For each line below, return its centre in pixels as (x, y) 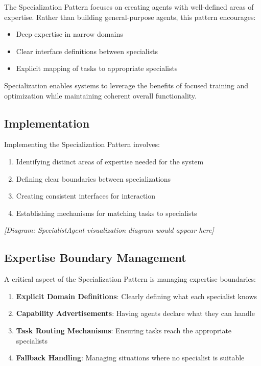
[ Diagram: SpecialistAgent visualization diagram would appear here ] (109, 230)
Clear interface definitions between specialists (87, 51)
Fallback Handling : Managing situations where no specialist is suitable (130, 358)
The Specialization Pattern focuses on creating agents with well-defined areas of (129, 7)
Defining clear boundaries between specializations (93, 178)
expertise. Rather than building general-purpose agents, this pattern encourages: (130, 17)
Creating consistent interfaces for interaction (86, 196)
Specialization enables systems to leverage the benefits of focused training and (126, 85)
